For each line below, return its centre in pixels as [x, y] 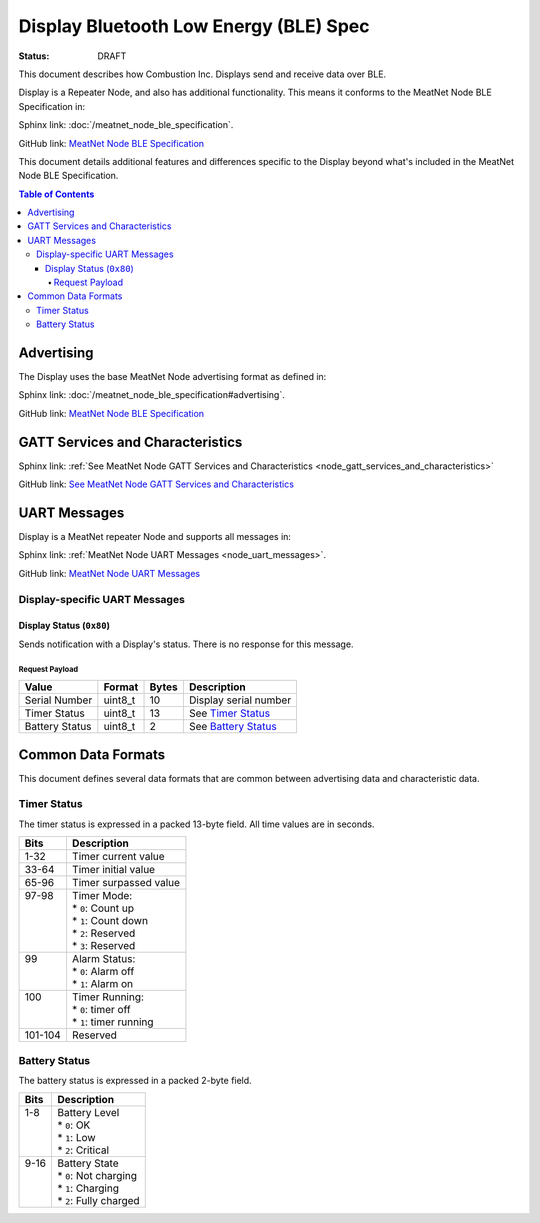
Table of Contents [56, 194]
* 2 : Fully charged [98, 1201]
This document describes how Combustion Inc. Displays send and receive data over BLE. [202, 74]
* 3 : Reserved [103, 946]
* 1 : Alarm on [102, 984]
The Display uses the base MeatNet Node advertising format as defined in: [172, 377]
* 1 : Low [76, 1138]
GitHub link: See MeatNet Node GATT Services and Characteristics [156, 484]
